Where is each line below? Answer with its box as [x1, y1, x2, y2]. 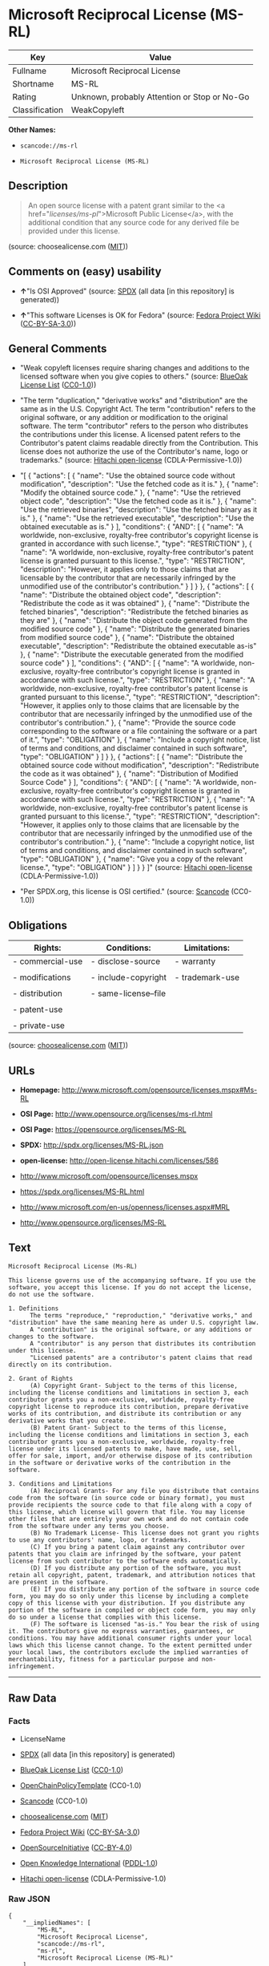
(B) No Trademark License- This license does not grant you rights [29, 1529, 260, 1537]
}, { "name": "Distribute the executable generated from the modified [19, 649, 244, 659]
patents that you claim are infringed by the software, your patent [8, 1550, 242, 1558]
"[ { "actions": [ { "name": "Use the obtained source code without [19, 471, 235, 480]
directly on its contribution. [8, 1361, 113, 1369]
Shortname [12, 78, 54, 89]
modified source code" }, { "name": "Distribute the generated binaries [19, 624, 251, 634]
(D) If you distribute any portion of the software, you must [29, 1563, 242, 1572]
